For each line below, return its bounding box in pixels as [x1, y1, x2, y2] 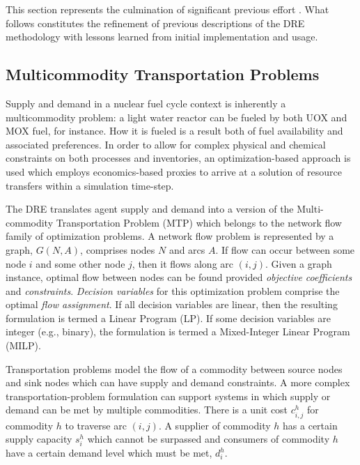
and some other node [36, 256, 125, 270]
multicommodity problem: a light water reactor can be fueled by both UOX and [6, 109, 347, 124]
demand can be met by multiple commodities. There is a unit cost [6, 402, 288, 417]
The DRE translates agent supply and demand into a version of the [6, 201, 294, 216]
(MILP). [6, 338, 41, 353]
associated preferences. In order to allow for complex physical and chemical [6, 137, 326, 151]
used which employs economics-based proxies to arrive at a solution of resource [6, 164, 342, 178]
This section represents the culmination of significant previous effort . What [6, 2, 329, 16]
